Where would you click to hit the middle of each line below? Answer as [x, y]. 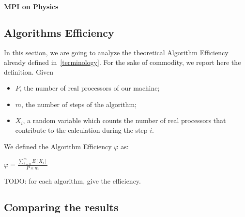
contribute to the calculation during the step [81, 130]
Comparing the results [61, 207]
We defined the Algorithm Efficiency [58, 146]
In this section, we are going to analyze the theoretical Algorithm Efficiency [116, 53]
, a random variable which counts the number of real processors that [124, 120]
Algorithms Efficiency [59, 32]
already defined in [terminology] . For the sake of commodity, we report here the [122, 62]
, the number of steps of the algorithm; [79, 104]
